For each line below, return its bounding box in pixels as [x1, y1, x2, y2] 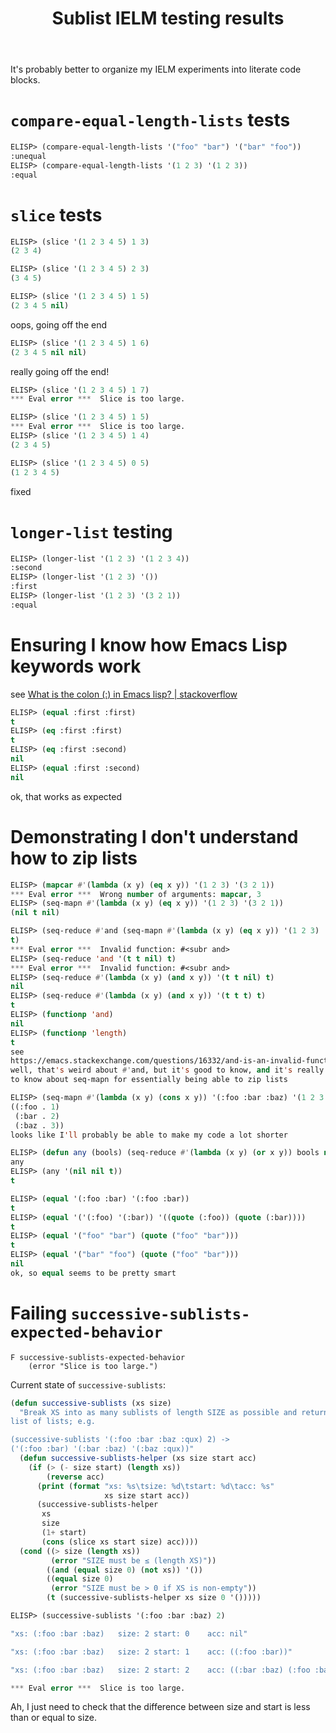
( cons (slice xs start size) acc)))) [41, 1537, 199, 1547]
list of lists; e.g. [10, 1417, 97, 1427]
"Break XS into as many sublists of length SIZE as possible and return [19, 1407, 329, 1417]
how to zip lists [10, 847, 138, 869]
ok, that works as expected [10, 790, 122, 802]
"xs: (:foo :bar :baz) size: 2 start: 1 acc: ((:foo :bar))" [10, 1647, 293, 1657]
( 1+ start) [41, 1528, 87, 1538]
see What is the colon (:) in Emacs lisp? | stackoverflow [10, 688, 238, 700]
